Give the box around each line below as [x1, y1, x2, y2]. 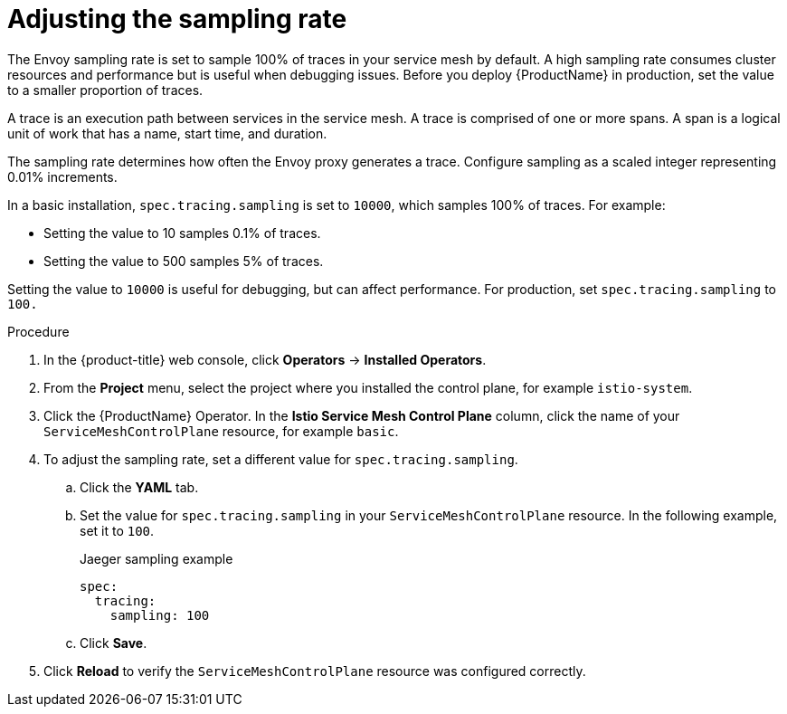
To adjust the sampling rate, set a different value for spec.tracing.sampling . [43, 451, 518, 467]
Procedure [7, 323, 70, 339]
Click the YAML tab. [80, 479, 199, 495]
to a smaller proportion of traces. [7, 81, 204, 98]
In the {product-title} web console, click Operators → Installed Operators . [43, 351, 487, 367]
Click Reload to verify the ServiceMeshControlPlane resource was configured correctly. [43, 662, 586, 679]
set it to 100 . [80, 522, 155, 538]
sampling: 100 [109, 607, 210, 623]
